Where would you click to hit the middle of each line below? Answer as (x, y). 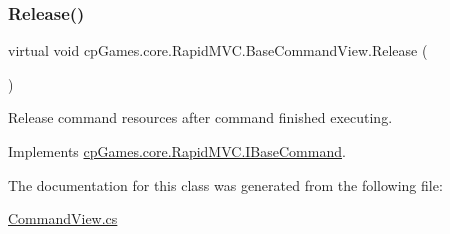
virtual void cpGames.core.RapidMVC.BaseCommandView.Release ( (218, 50)
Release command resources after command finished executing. (200, 117)
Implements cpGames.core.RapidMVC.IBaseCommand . (177, 151)
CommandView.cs (63, 218)
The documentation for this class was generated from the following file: (225, 184)
